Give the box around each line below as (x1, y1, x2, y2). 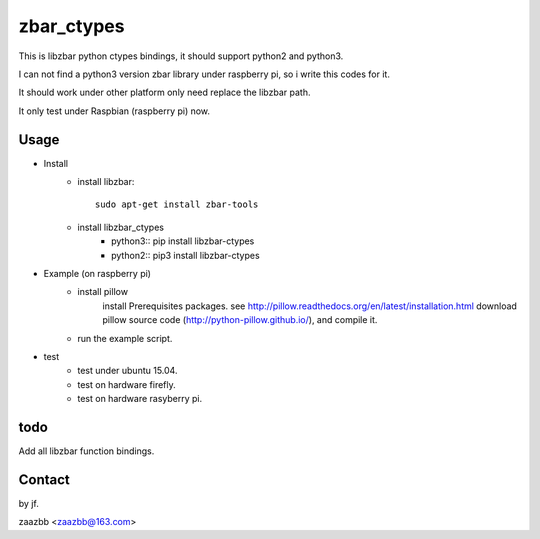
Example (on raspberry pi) (43, 267, 152, 279)
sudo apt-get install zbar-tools (95, 199, 259, 210)
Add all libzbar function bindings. (18, 445, 155, 457)
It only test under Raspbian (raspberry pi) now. (18, 105, 210, 117)
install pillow (77, 286, 129, 298)
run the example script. (77, 332, 173, 344)
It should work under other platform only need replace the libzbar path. (18, 86, 311, 99)
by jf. (18, 497, 39, 509)
